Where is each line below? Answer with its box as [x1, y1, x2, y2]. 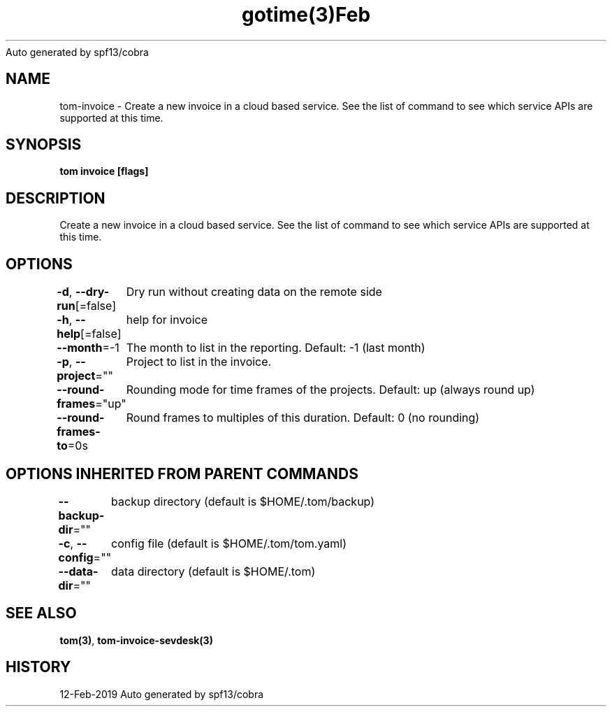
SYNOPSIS [6, 136, 82, 154]
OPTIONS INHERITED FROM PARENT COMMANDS [6, 464, 358, 483]
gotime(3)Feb [241, 3, 371, 27]
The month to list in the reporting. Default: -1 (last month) [126, 341, 425, 355]
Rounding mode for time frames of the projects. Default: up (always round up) [126, 383, 535, 397]
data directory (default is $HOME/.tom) [111, 564, 316, 578]
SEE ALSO [6, 604, 77, 622]
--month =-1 [57, 341, 119, 355]
